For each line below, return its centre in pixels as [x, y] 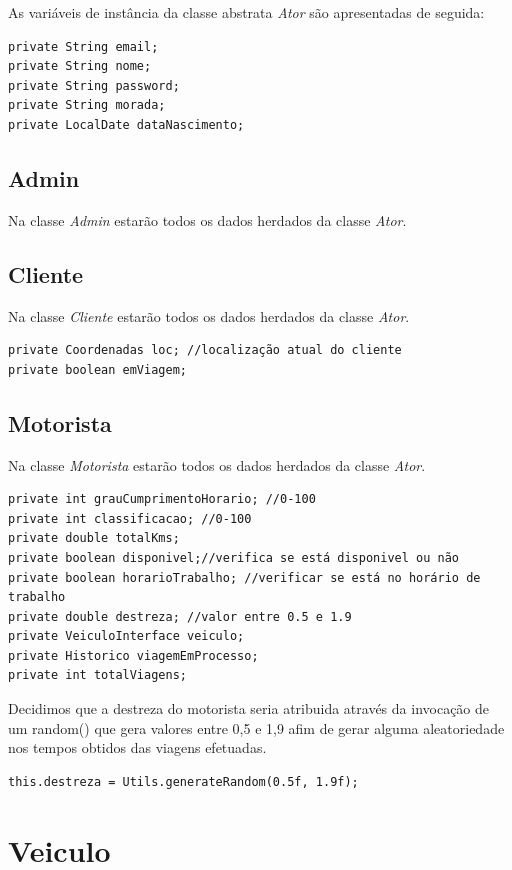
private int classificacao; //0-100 [130, 518]
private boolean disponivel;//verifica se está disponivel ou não [234, 557]
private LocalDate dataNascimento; [126, 124]
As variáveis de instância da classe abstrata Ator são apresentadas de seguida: [246, 12]
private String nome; [80, 66]
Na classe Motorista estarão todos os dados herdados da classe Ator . [217, 464]
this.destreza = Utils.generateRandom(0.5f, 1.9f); [183, 781]
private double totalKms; [94, 538]
